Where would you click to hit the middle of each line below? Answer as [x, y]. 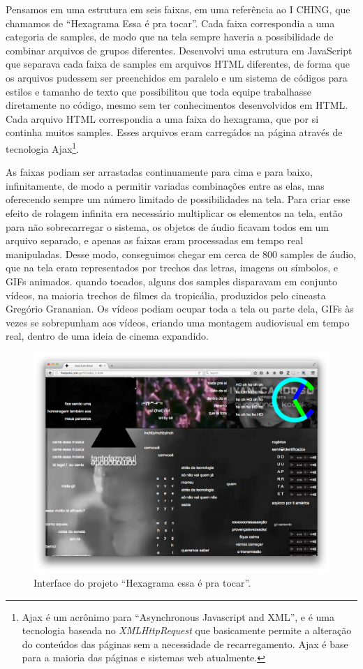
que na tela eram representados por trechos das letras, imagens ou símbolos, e [172, 268]
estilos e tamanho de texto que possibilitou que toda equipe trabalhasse [159, 91]
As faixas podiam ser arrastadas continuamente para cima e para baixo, [159, 172]
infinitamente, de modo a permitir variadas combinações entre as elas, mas [165, 185]
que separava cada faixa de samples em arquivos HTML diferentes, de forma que [178, 64]
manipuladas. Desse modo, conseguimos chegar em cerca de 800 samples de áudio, [181, 254]
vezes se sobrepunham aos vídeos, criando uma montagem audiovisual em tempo [178, 322]
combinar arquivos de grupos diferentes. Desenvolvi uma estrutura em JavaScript [179, 50]
